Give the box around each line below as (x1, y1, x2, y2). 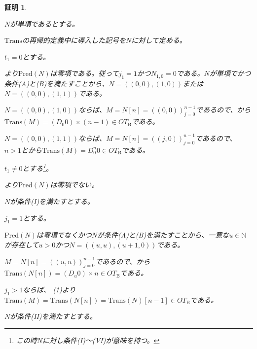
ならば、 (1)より (23, 284, 76, 294)
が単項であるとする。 (10, 18, 79, 29)
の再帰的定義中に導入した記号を (22, 35, 126, 45)
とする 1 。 (22, 162, 53, 173)
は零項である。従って (50, 68, 119, 78)
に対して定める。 (131, 35, 186, 45)
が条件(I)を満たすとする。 (10, 196, 94, 206)
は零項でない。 (50, 179, 99, 190)
